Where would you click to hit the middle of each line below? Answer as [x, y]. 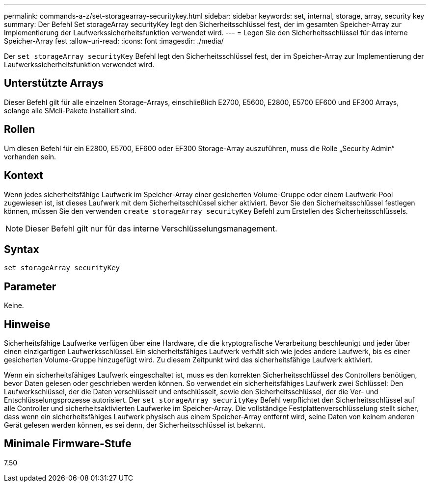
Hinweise [27, 324]
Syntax [22, 249]
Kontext [24, 176]
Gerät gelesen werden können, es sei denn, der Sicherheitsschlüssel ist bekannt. [135, 425]
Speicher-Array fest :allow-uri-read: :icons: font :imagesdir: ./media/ [114, 41]
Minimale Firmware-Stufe [68, 444]
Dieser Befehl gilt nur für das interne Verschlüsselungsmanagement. [151, 228]
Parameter [30, 286]
